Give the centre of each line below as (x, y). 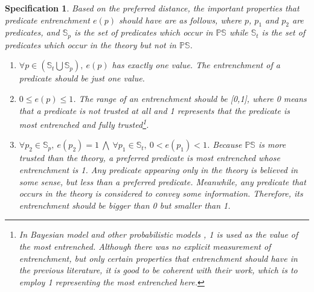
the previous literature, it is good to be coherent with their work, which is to (158, 270)
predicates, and (32, 32)
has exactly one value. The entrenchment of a (196, 65)
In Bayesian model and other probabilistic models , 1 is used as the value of (159, 234)
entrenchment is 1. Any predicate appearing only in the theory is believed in (159, 170)
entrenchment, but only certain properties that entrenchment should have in (158, 258)
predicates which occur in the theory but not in (91, 44)
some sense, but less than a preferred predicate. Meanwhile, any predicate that (162, 181)
